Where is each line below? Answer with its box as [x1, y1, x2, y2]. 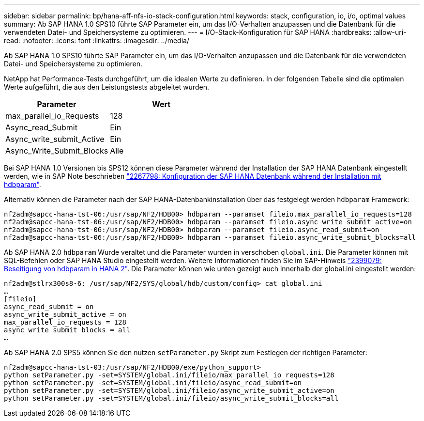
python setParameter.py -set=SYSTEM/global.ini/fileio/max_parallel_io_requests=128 [4, 371, 334, 379]
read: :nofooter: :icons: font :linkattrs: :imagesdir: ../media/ [4, 36, 189, 45]
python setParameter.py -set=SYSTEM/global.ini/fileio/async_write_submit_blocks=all [4, 394, 339, 402]
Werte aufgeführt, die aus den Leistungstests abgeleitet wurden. [4, 83, 209, 91]
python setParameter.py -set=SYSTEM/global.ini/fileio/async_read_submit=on [4, 379, 302, 387]
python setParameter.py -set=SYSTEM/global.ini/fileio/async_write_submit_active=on [4, 387, 334, 394]
